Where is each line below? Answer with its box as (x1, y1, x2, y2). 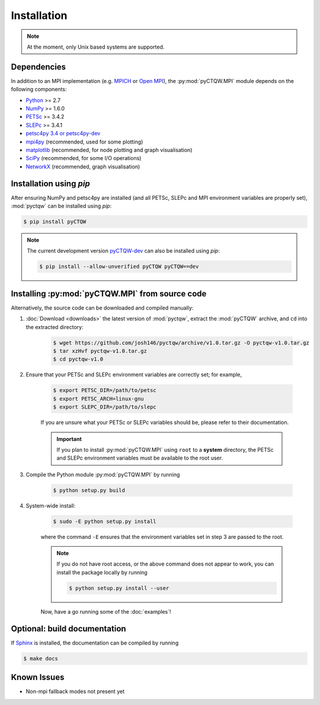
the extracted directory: (25, 323, 84, 330)
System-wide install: (25, 502, 76, 509)
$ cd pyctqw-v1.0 (53, 356, 104, 363)
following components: (11, 86, 67, 93)
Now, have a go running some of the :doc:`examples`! (40, 608, 171, 615)
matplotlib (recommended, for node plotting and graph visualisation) (25, 146, 193, 154)
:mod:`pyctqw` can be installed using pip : (11, 202, 112, 210)
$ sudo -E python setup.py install (53, 518, 156, 525)
